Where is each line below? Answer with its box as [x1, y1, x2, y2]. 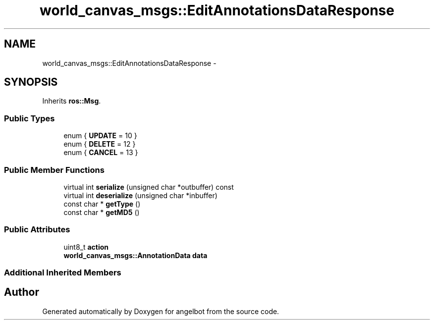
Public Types [4, 113, 55, 123]
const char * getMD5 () [63, 208, 140, 216]
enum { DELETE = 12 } [63, 140, 136, 149]
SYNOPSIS [4, 76, 58, 89]
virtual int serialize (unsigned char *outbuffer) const [63, 182, 234, 191]
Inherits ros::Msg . [42, 97, 101, 106]
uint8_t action [63, 242, 109, 251]
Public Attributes [4, 224, 70, 235]
